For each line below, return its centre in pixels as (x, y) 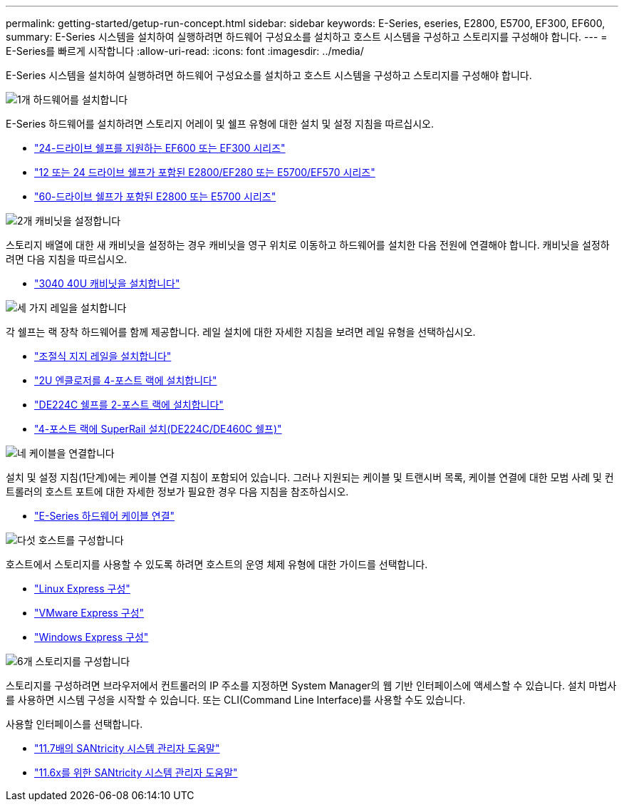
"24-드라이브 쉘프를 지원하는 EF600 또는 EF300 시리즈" (160, 148)
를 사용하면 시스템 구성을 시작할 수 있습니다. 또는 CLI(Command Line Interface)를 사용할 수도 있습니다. (236, 700)
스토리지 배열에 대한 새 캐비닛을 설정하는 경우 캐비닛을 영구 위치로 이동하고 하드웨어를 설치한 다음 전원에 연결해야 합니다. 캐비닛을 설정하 (308, 245)
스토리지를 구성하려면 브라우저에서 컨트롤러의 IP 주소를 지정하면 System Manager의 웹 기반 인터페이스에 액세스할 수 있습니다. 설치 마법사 (311, 685)
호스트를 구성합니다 (81, 540)
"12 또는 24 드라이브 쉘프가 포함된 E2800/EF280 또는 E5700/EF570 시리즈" (205, 172)
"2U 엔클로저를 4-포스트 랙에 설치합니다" (126, 380)
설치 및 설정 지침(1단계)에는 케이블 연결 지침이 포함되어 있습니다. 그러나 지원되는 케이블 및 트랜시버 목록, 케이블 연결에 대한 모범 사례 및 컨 (310, 477)
